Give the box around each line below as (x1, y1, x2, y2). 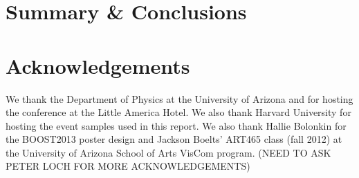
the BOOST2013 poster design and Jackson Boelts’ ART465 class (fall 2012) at (6, 132, 342, 146)
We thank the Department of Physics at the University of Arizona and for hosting (6, 91, 353, 106)
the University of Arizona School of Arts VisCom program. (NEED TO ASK (6, 145, 331, 159)
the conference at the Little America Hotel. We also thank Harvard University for (6, 105, 351, 119)
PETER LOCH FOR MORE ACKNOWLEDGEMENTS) (6, 159, 250, 173)
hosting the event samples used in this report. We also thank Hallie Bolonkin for (6, 118, 347, 132)
